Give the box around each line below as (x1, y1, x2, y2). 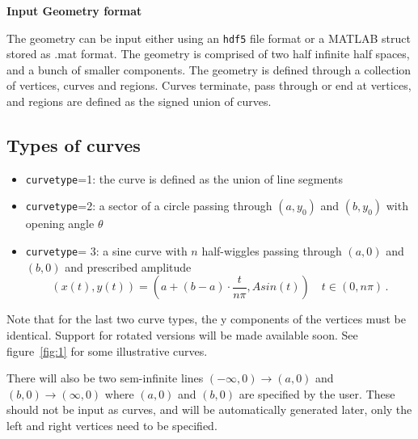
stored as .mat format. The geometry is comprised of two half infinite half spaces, (6, 45, 410, 62)
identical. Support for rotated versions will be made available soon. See (6, 326, 358, 343)
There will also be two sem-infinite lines (6, 369, 204, 386)
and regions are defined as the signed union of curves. (6, 93, 272, 110)
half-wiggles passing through (201, 243, 342, 260)
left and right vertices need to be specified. (6, 416, 217, 433)
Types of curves (6, 133, 141, 158)
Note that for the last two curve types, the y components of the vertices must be (6, 310, 406, 327)
